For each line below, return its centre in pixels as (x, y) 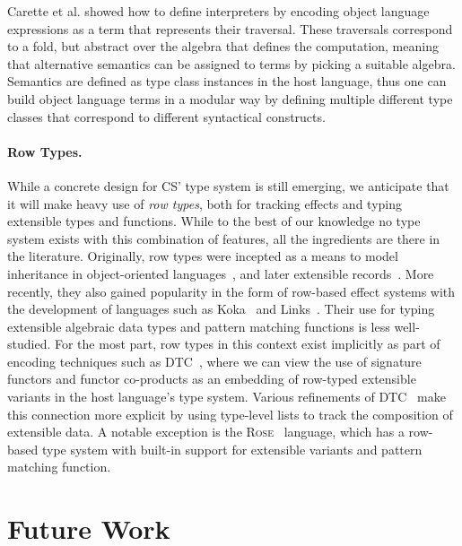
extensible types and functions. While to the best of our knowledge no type (214, 221)
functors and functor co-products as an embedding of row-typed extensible (212, 379)
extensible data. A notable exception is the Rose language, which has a (206, 432)
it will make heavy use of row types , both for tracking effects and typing (205, 203)
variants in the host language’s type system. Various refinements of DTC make (227, 397)
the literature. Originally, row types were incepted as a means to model (203, 256)
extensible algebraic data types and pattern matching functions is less (199, 326)
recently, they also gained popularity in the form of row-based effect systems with (231, 291)
